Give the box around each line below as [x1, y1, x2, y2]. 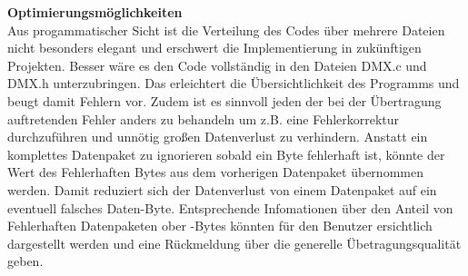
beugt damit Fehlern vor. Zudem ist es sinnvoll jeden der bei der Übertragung [7, 91, 442, 110]
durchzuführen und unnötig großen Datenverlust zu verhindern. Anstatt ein [7, 127, 428, 146]
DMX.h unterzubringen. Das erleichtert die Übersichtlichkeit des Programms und [7, 74, 460, 93]
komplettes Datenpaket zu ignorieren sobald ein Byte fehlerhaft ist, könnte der [7, 144, 445, 163]
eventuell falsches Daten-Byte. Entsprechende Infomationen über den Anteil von [7, 198, 453, 217]
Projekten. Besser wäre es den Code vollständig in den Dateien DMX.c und [7, 55, 427, 74]
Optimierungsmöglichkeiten [7, 3, 183, 21]
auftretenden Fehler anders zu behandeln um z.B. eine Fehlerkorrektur [7, 109, 400, 128]
